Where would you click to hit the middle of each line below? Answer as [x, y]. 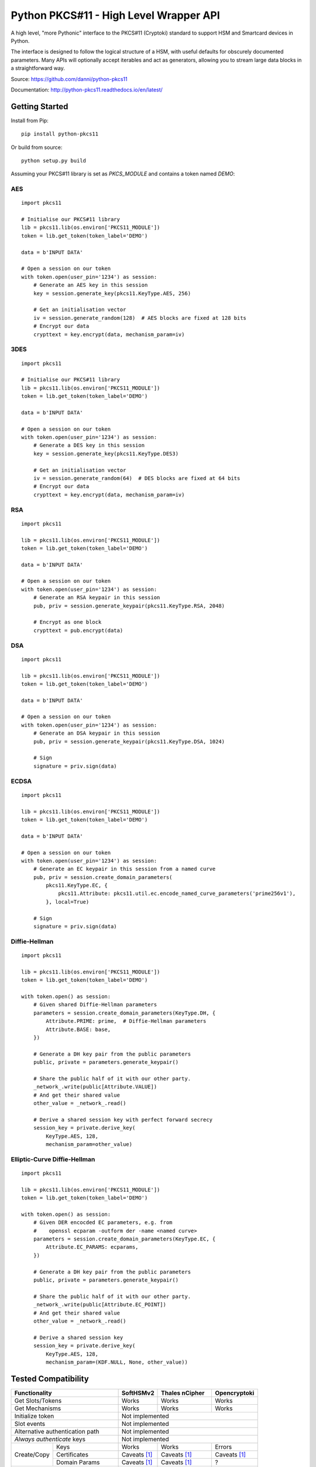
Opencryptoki [234, 1392]
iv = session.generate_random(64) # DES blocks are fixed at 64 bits [137, 478]
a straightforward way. [38, 68]
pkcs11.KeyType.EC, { [77, 885]
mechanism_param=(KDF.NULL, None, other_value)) [117, 1362]
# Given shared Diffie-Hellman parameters [95, 1005]
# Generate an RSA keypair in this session [97, 598]
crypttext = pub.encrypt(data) [78, 630]
